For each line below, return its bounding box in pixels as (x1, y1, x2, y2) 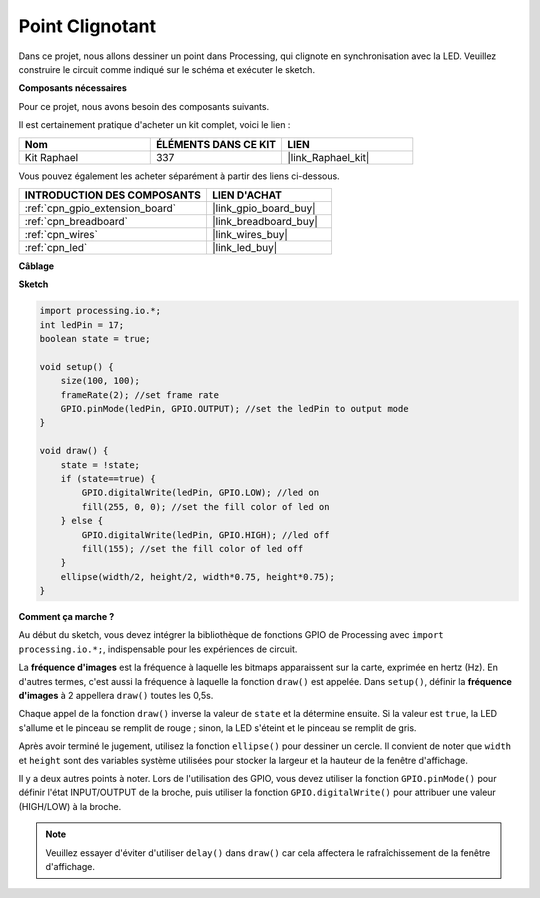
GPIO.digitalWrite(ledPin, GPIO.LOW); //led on (81, 487, 320, 499)
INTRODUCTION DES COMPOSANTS (24, 188, 202, 202)
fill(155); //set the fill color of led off (81, 543, 304, 554)
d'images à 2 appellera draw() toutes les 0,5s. (18, 690, 214, 702)
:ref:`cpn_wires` (24, 227, 99, 241)
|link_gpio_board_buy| (211, 201, 316, 215)
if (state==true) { (60, 473, 157, 484)
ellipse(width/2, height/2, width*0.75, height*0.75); (60, 571, 335, 582)
